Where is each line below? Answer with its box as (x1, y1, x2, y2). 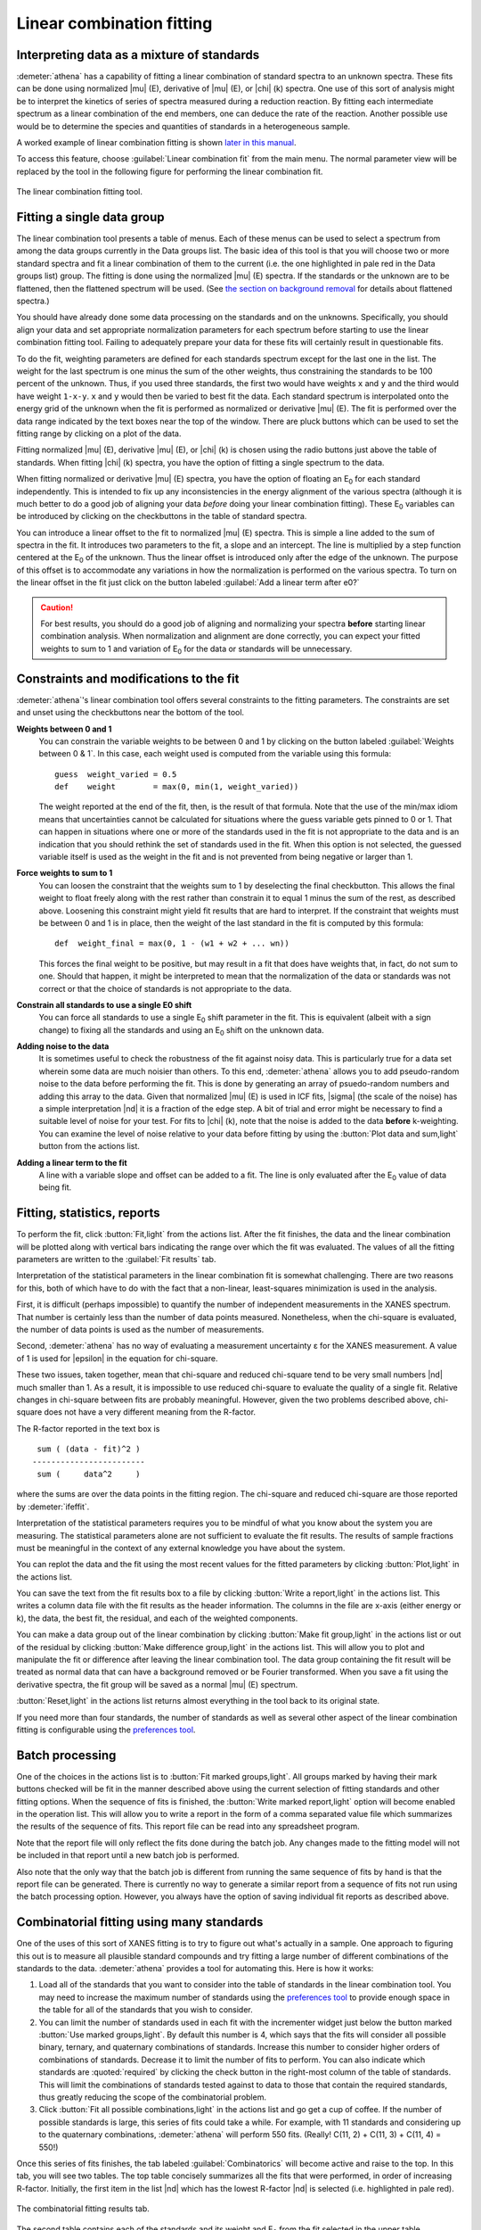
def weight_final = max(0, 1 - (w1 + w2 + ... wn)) (54, 938, 289, 949)
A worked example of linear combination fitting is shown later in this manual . (16, 137, 297, 148)
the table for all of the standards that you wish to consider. (38, 2004, 253, 2015)
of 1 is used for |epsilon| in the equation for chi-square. (16, 1352, 218, 1364)
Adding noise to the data (16, 1041, 110, 1052)
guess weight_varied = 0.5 (54, 769, 177, 780)
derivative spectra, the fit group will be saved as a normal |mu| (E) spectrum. (16, 1679, 298, 1689)
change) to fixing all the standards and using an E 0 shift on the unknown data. (38, 1024, 324, 1037)
